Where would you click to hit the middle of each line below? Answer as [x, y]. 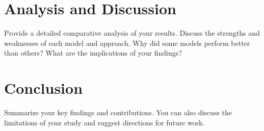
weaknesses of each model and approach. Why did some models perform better [127, 43]
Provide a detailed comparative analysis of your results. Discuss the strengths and [132, 33]
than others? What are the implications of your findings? [93, 53]
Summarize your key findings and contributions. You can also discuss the [118, 112]
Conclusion [44, 88]
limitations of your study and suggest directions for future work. [104, 122]
